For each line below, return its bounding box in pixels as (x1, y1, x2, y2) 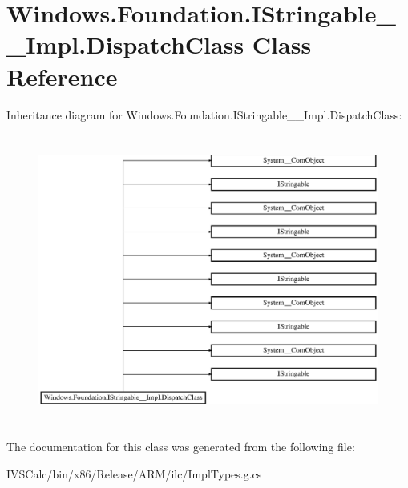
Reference (6, 59, 118, 92)
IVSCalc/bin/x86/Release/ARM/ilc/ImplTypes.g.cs (6, 465, 262, 482)
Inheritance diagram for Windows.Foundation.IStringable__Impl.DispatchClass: (6, 106, 402, 123)
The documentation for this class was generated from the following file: (6, 438, 355, 455)
